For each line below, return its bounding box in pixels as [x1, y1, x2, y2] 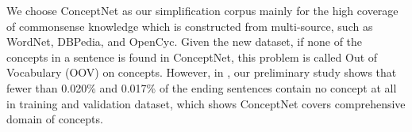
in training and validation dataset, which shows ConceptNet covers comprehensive [6, 95, 406, 111]
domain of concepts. [6, 111, 103, 127]
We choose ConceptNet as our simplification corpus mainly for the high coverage [6, 2, 399, 18]
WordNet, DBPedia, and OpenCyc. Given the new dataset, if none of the [6, 33, 363, 50]
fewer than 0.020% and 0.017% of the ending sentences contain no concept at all [6, 79, 397, 96]
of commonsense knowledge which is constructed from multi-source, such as [6, 17, 373, 34]
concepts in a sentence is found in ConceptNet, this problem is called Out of [6, 48, 378, 65]
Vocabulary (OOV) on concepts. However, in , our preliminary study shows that [6, 64, 397, 81]
